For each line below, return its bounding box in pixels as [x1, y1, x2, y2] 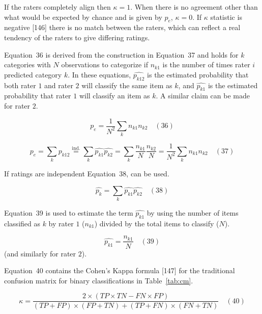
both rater [4, 80, 36, 90]
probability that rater [4, 90, 71, 101]
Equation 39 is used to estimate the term [4, 207, 133, 218]
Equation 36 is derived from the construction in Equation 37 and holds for [4, 49, 239, 60]
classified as [4, 218, 40, 228]
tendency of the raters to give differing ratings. [4, 32, 150, 42]
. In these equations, [68, 69, 131, 80]
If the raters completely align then [4, 2, 111, 12]
